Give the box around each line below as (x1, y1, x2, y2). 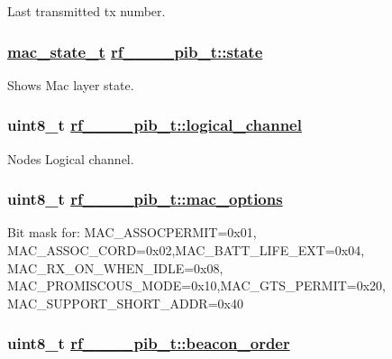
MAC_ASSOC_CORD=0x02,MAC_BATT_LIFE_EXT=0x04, (7, 241, 365, 260)
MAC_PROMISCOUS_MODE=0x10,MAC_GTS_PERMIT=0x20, (7, 276, 386, 295)
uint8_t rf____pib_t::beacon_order (7, 332, 290, 354)
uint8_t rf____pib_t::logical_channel (7, 114, 302, 136)
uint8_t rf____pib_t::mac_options (7, 188, 283, 210)
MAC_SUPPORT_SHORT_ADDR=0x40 (7, 293, 243, 312)
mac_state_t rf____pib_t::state (7, 40, 263, 62)
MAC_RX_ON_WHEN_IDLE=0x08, (7, 258, 223, 277)
